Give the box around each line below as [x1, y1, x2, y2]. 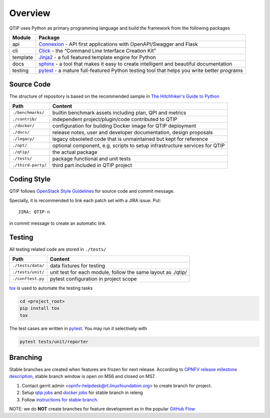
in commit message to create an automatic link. [9, 220, 107, 226]
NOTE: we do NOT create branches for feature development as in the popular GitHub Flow [9, 406, 195, 412]
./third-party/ [12, 163, 47, 168]
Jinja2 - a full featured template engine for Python [38, 54, 156, 61]
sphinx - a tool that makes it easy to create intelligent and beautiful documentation [38, 60, 232, 67]
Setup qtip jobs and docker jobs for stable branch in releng [21, 389, 143, 395]
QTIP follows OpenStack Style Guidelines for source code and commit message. [9, 188, 175, 194]
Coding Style [9, 175, 51, 184]
